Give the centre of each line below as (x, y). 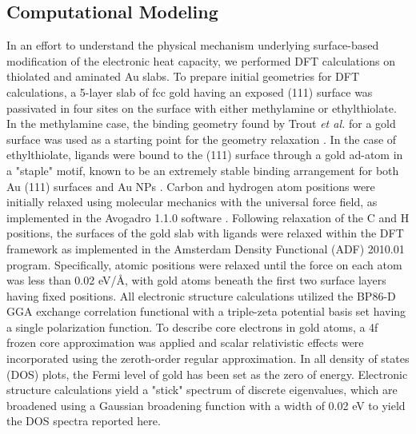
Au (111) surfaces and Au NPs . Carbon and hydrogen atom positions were (191, 186)
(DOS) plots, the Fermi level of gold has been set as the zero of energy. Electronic (207, 374)
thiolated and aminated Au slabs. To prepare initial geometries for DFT (183, 76)
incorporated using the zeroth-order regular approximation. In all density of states (208, 358)
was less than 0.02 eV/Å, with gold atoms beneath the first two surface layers (196, 280)
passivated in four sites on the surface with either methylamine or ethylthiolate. (202, 108)
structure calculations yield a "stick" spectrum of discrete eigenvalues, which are (202, 390)
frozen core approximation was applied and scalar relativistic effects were (185, 342)
